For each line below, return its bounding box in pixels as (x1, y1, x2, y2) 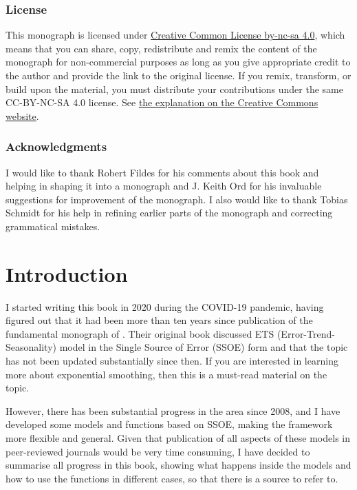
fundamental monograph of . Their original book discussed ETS (6, 326, 274, 340)
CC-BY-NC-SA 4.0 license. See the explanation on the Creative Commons (6, 95, 318, 110)
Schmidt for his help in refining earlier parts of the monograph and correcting (6, 205, 333, 220)
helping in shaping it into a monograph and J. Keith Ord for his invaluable (6, 178, 322, 193)
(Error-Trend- (277, 326, 335, 340)
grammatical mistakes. (6, 218, 100, 233)
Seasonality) (6, 340, 56, 354)
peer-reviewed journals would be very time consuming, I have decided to (6, 444, 310, 458)
